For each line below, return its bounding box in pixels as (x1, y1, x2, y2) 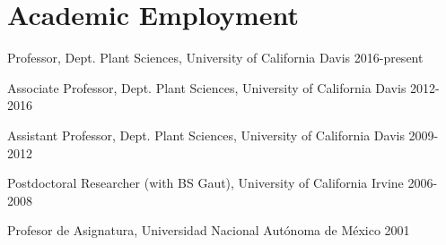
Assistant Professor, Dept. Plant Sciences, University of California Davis (7, 125, 405, 144)
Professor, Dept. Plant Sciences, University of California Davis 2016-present (7, 48, 424, 67)
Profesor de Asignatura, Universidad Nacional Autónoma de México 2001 (7, 221, 410, 240)
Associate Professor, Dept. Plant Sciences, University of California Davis (7, 78, 407, 97)
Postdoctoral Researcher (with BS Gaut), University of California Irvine (7, 173, 404, 192)
